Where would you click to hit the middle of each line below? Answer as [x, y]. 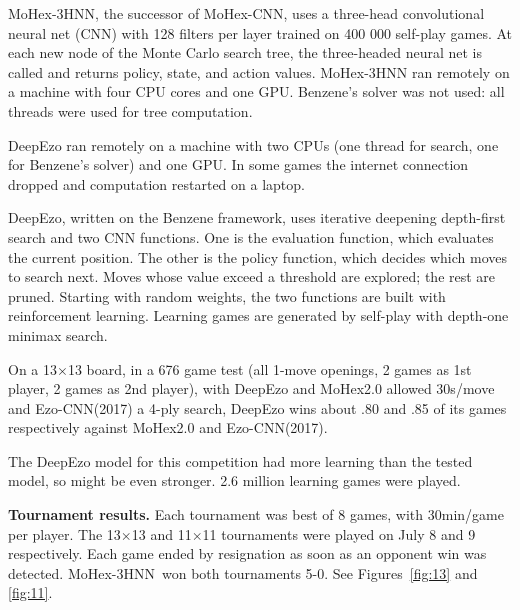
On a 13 [32, 368]
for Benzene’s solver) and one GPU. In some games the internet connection [238, 164]
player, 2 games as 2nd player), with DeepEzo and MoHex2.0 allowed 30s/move [251, 388]
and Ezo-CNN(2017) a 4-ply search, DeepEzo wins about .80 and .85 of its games [257, 407]
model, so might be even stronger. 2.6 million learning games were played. [234, 480]
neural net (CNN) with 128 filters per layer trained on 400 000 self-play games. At [260, 32]
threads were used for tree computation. [130, 110]
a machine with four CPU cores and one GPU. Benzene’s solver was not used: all [256, 91]
